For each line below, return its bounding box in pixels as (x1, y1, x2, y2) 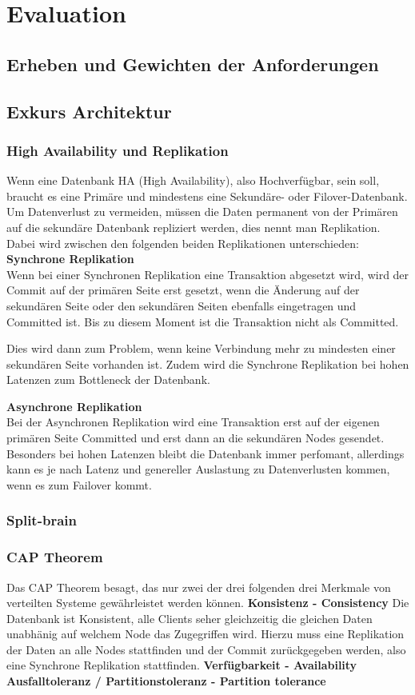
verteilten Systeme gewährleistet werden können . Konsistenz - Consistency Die (6, 594, 409, 611)
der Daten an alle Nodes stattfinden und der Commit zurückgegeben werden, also (6, 641, 406, 657)
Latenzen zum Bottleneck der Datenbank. (6, 371, 210, 388)
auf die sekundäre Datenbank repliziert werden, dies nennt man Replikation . (6, 218, 381, 235)
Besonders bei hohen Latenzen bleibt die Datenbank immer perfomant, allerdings (6, 445, 405, 461)
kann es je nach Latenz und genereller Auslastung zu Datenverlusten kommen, (6, 461, 390, 477)
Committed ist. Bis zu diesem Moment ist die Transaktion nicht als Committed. (6, 313, 399, 330)
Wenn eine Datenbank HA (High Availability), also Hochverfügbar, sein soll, (6, 172, 380, 189)
